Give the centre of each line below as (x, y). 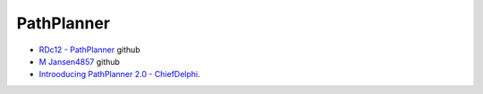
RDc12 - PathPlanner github (89, 50)
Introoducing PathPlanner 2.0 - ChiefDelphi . (119, 74)
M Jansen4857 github (80, 61)
